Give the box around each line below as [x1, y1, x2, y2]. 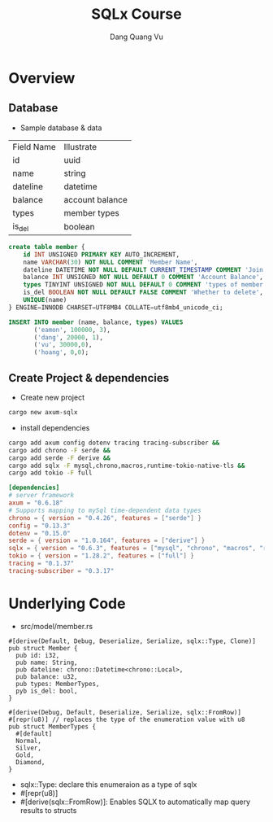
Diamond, [15, 758, 45, 766]
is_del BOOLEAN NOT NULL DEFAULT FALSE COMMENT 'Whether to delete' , [23, 288, 264, 297]
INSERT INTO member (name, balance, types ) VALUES [8, 318, 184, 326]
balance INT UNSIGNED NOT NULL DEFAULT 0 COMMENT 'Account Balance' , [23, 273, 264, 282]
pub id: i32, [15, 651, 60, 659]
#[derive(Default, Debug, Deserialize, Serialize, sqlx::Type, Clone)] [8, 636, 256, 645]
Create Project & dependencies [8, 371, 169, 385]
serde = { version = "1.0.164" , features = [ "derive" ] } [8, 536, 206, 545]
